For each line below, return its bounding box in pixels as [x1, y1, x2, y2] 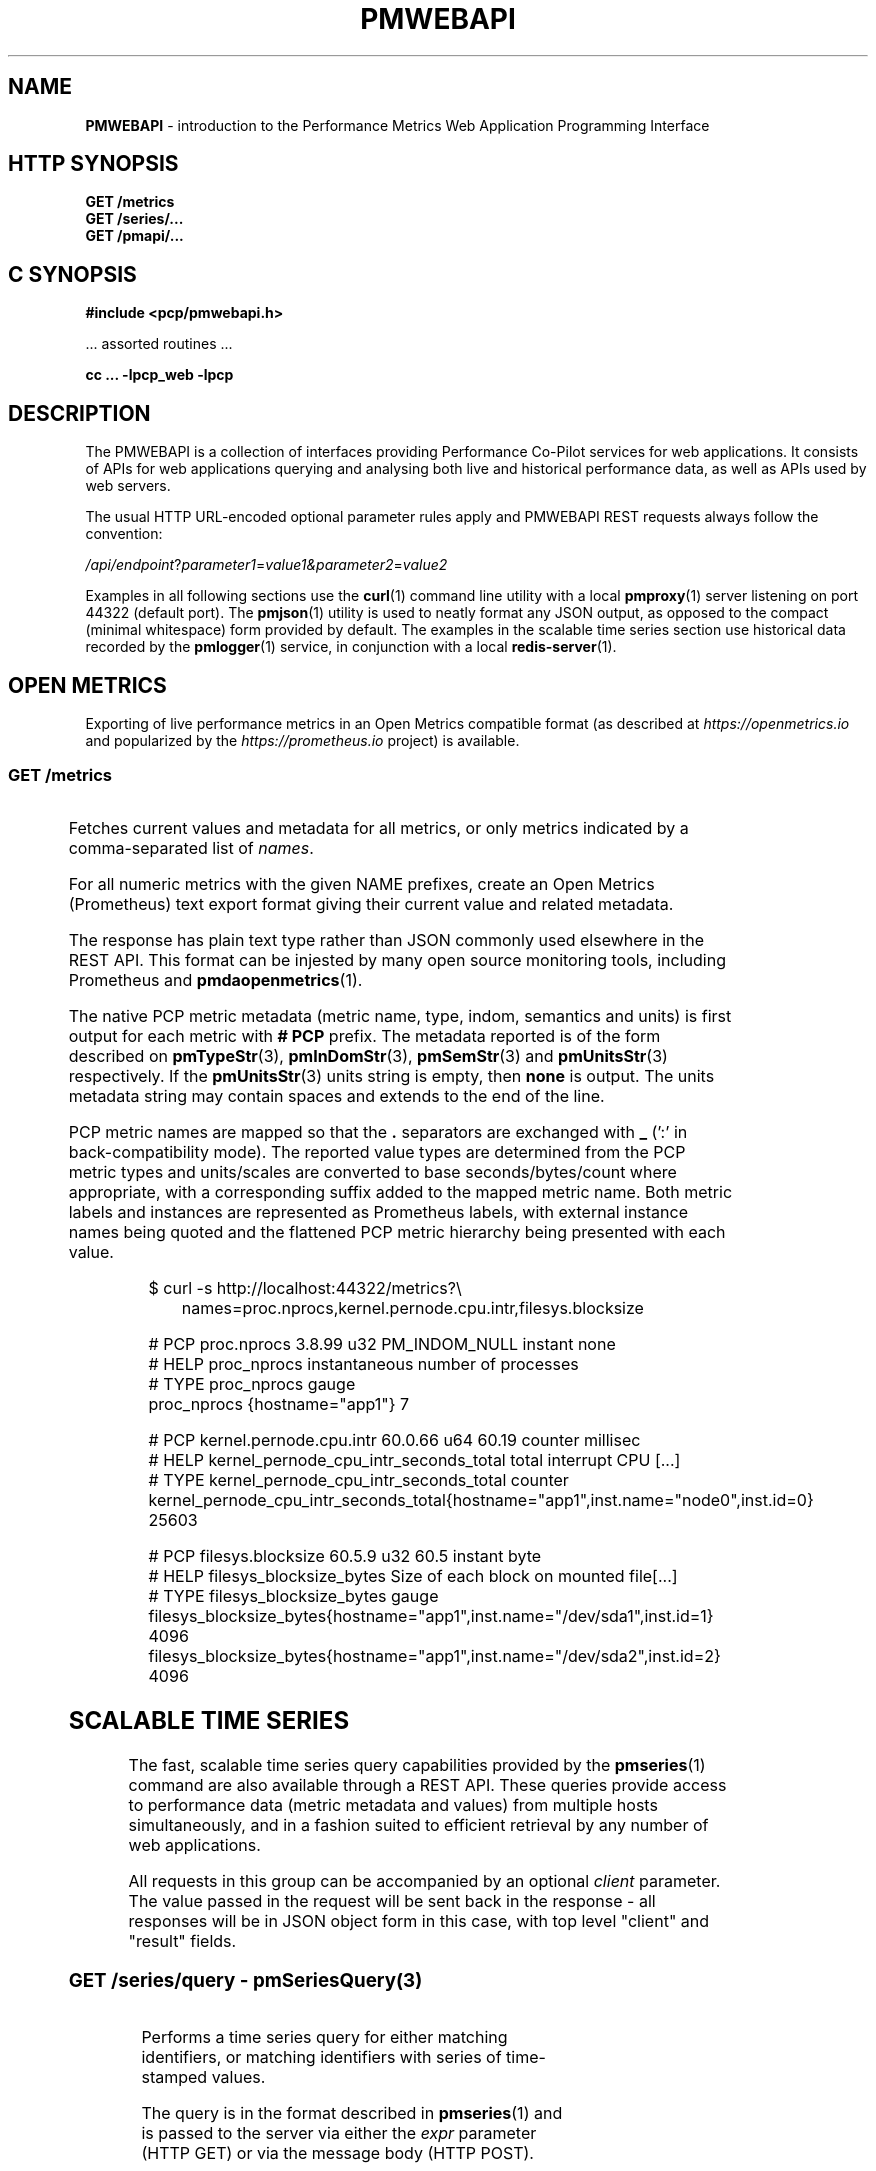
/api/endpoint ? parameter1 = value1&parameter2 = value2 [85, 556, 448, 574]
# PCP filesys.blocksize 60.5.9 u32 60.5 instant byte [148, 1545, 542, 1566]
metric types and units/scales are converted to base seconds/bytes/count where [68, 1161, 677, 1182]
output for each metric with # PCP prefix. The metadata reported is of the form [68, 1025, 661, 1046]
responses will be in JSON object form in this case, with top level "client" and [128, 1910, 710, 1931]
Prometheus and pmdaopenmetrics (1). [68, 969, 363, 990]
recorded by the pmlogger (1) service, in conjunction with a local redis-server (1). [85, 638, 617, 656]
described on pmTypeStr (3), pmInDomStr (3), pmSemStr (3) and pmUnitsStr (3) [68, 1045, 668, 1066]
